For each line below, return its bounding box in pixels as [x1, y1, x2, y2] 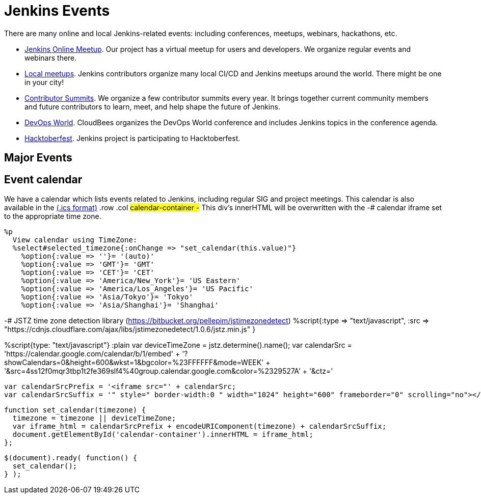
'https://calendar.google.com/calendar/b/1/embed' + [4, 349, 180, 358]
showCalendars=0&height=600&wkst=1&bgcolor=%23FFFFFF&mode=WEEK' [4, 358, 264, 367]
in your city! [24, 77, 64, 87]
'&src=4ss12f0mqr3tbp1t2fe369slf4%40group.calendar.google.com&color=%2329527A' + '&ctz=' [4, 367, 333, 376]
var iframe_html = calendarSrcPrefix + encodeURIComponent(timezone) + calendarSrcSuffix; [12, 422, 387, 431]
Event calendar [4, 173, 83, 186]
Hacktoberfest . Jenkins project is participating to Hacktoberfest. [24, 133, 240, 143]
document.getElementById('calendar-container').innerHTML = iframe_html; [12, 430, 313, 439]
